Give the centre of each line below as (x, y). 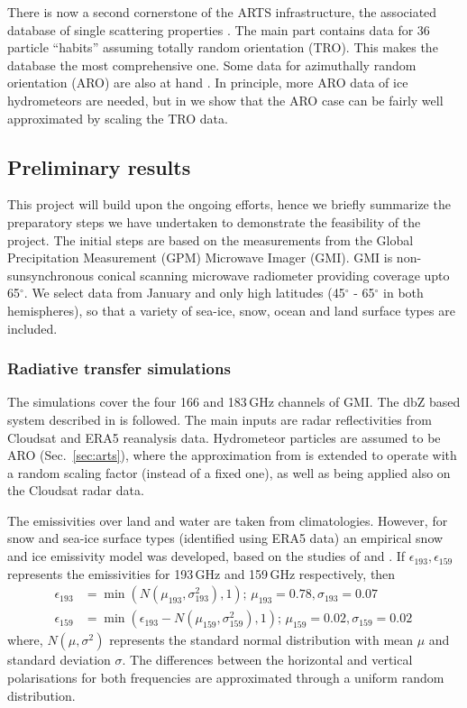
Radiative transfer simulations (119, 368)
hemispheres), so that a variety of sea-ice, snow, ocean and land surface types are (231, 310)
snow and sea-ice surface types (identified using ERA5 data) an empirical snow (225, 538)
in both (403, 293)
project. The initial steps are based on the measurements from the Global (211, 239)
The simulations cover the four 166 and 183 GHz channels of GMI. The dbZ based (234, 402)
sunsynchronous (50, 275)
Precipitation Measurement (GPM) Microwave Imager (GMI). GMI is (200, 257)
